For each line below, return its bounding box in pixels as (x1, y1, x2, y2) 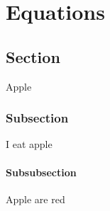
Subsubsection (6, 164, 77, 179)
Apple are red (6, 191, 65, 206)
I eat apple (6, 137, 53, 152)
